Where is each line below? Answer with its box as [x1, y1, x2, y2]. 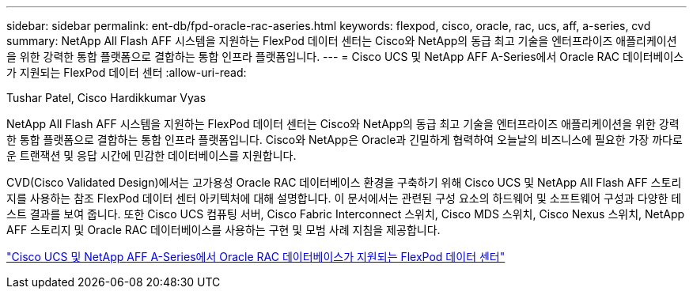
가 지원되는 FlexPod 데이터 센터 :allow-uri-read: [6, 66, 247, 79]
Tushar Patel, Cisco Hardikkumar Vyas [6, 91, 206, 104]
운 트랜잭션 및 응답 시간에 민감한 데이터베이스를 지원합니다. [6, 149, 297, 162]
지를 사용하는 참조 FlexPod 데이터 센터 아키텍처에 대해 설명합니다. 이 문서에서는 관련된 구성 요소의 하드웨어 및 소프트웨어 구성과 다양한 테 [6, 191, 682, 205]
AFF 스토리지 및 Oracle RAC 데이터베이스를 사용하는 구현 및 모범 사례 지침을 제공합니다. [6, 223, 441, 236]
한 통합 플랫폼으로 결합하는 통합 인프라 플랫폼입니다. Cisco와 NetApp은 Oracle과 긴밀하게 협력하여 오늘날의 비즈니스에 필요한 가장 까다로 [6, 133, 683, 146]
